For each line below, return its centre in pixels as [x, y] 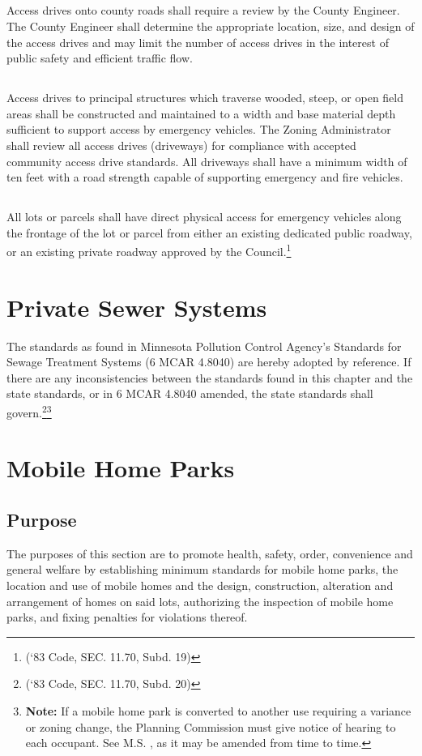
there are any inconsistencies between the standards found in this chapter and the [210, 377]
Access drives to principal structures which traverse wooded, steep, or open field [205, 98]
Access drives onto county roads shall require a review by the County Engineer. [203, 10]
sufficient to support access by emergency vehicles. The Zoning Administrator [199, 129]
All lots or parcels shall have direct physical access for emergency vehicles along [204, 217]
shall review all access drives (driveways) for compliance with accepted [181, 145]
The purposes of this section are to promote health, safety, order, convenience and [210, 553]
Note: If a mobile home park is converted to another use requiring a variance [218, 711]
